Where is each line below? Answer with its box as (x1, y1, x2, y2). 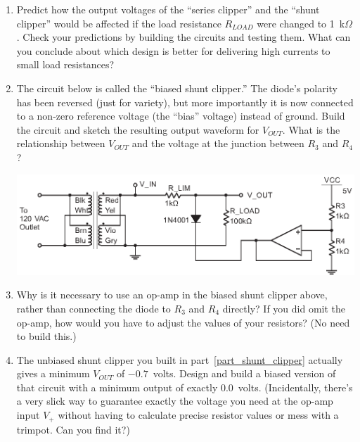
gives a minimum (16, 366, 90, 381)
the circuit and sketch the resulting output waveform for (16, 122, 259, 137)
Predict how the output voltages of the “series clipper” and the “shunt (16, 2, 320, 16)
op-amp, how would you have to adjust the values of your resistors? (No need (16, 315, 350, 329)
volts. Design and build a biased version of (153, 366, 336, 381)
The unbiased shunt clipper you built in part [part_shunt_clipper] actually (16, 352, 343, 367)
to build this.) (16, 329, 77, 343)
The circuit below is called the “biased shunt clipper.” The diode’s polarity (16, 80, 337, 95)
